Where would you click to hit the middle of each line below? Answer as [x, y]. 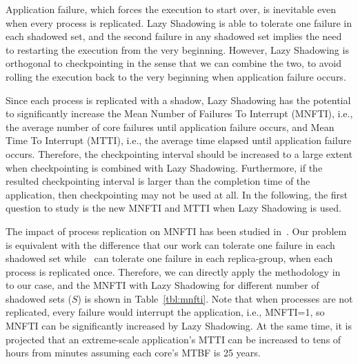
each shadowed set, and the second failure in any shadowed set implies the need [174, 36]
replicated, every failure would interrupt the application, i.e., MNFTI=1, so [165, 312]
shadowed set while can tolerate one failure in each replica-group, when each [169, 258]
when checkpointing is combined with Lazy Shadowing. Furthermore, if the [164, 167]
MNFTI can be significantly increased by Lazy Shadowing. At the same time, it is [179, 326]
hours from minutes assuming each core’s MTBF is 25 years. [133, 353]
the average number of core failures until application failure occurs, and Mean [170, 127]
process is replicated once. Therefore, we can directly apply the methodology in [173, 271]
